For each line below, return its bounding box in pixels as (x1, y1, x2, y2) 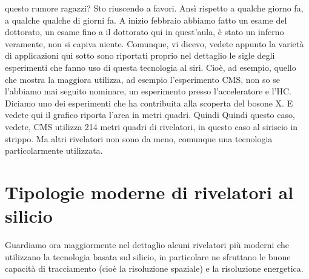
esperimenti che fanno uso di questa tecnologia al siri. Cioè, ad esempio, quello (5, 61, 296, 73)
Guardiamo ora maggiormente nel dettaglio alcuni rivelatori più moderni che (5, 238, 289, 251)
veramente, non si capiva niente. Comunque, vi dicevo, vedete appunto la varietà (5, 37, 304, 50)
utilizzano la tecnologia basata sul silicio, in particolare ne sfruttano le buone (5, 250, 291, 263)
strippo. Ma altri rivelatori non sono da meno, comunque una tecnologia (5, 132, 273, 145)
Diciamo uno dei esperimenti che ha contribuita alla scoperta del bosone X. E (5, 96, 293, 109)
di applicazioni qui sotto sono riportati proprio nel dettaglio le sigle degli (5, 49, 275, 62)
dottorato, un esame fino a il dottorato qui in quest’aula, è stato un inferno (5, 25, 284, 38)
